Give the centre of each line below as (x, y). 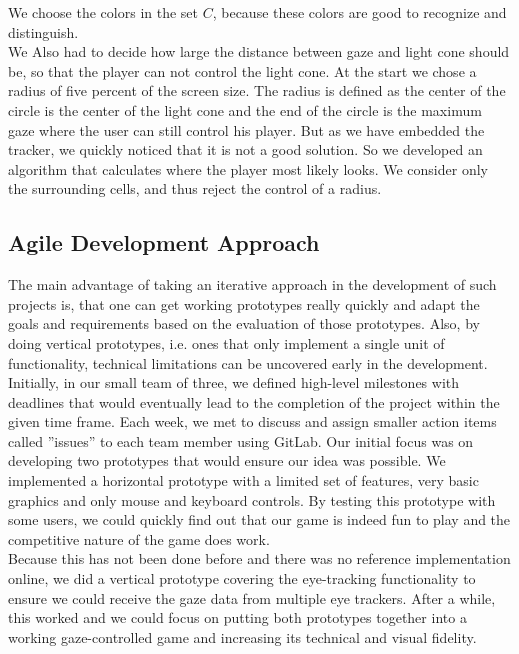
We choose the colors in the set (103, 12)
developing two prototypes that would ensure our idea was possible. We (227, 460)
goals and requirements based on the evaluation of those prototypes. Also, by (244, 323)
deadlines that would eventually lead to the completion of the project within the (254, 401)
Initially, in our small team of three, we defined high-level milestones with (234, 382)
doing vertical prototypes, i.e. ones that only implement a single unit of (226, 342)
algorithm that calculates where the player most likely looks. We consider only (248, 168)
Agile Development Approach (164, 242)
